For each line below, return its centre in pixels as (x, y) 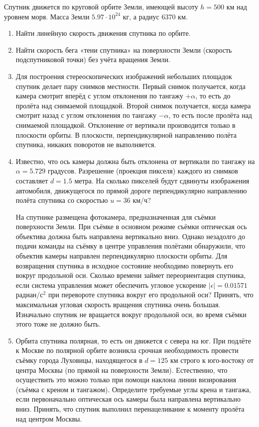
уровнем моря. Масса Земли (47, 16)
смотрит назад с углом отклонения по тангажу (86, 115)
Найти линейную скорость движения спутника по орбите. (103, 33)
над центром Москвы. (49, 418)
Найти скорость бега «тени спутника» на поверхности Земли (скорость (124, 49)
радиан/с (29, 295)
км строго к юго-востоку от (212, 360)
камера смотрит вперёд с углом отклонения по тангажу (99, 96)
